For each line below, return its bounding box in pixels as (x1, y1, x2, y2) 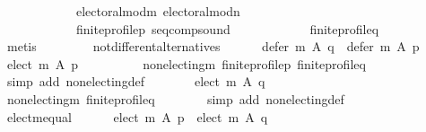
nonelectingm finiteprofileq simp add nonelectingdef (6, 89, 344, 108)
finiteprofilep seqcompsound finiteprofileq (75, 19, 379, 38)
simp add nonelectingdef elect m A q (6, 72, 265, 91)
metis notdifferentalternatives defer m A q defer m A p (6, 37, 420, 56)
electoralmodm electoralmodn (75, 2, 240, 20)
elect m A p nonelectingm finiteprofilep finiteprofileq (6, 54, 366, 73)
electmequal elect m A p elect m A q (6, 107, 268, 126)
